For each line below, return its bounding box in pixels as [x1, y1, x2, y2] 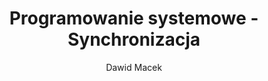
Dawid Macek [105, 61, 163, 73]
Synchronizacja [67, 28, 201, 51]
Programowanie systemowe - [9, 7, 259, 30]
